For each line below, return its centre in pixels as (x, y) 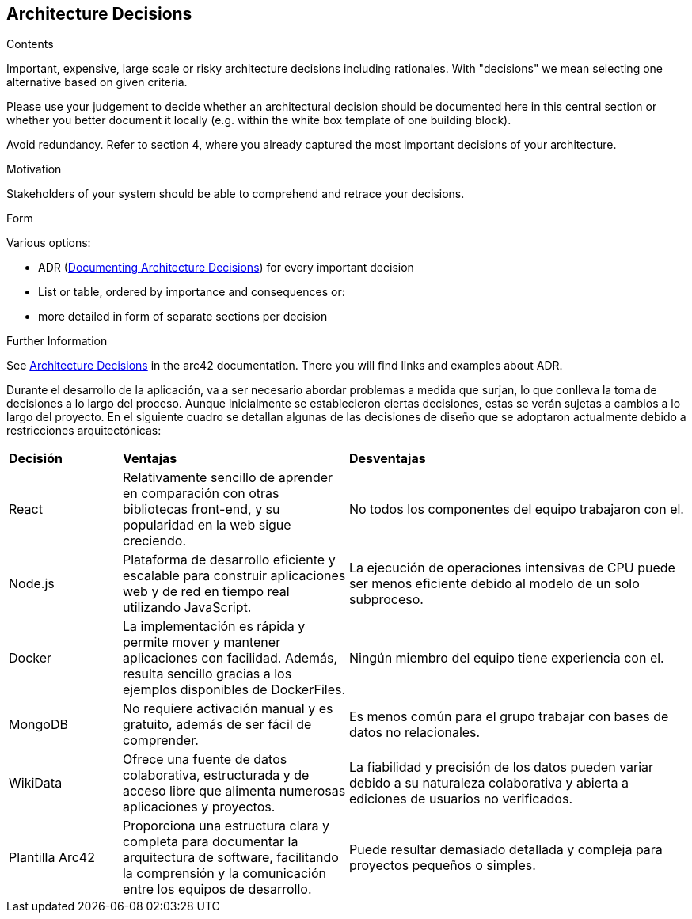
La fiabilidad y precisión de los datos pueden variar (501, 767)
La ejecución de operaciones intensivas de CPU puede (512, 568)
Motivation (34, 169)
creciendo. (154, 541)
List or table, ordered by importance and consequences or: (192, 292)
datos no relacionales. (414, 733)
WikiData (36, 783)
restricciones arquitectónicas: (84, 431)
